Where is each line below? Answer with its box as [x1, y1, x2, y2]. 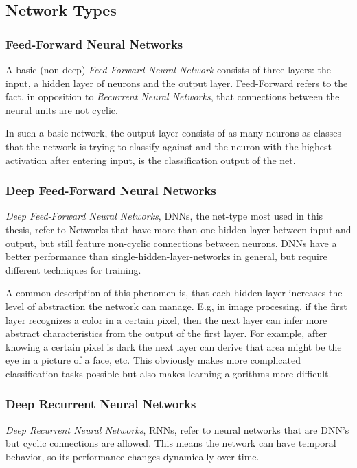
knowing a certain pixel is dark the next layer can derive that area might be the [5, 339, 342, 353]
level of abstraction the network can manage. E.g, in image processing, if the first [5, 299, 347, 313]
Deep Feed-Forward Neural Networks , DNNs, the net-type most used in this [5, 209, 323, 223]
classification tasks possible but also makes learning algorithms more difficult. [5, 366, 332, 380]
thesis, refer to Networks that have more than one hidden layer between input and [5, 222, 352, 236]
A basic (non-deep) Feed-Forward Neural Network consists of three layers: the [5, 62, 331, 76]
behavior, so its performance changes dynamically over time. [5, 449, 260, 463]
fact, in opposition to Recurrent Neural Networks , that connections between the [5, 89, 340, 104]
